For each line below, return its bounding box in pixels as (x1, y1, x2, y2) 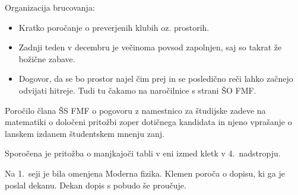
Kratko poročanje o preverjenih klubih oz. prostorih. (18, 21, 210, 33)
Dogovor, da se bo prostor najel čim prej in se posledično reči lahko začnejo (18, 72, 293, 85)
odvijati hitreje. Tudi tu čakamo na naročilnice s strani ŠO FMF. (18, 84, 256, 96)
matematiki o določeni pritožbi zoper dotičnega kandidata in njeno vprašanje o (5, 116, 292, 128)
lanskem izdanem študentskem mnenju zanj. (5, 127, 164, 139)
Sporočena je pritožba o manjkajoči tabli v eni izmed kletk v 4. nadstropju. (5, 147, 281, 159)
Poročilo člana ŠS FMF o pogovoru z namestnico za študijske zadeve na (5, 104, 266, 116)
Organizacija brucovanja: (5, 1, 95, 13)
